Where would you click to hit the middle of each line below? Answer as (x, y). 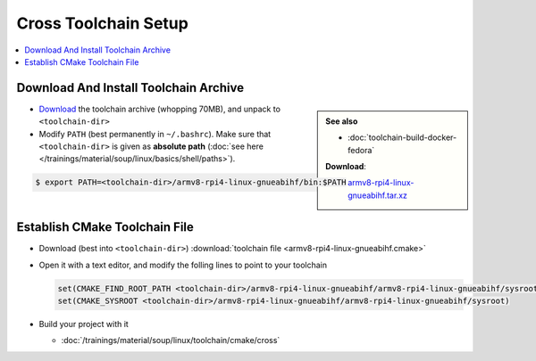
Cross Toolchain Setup (103, 23)
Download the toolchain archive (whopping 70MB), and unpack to (160, 109)
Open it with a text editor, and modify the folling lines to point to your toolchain (183, 265)
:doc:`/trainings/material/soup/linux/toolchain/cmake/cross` (171, 340)
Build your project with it (84, 324)
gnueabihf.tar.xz (378, 195)
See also (342, 121)
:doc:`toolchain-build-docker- (402, 137)
